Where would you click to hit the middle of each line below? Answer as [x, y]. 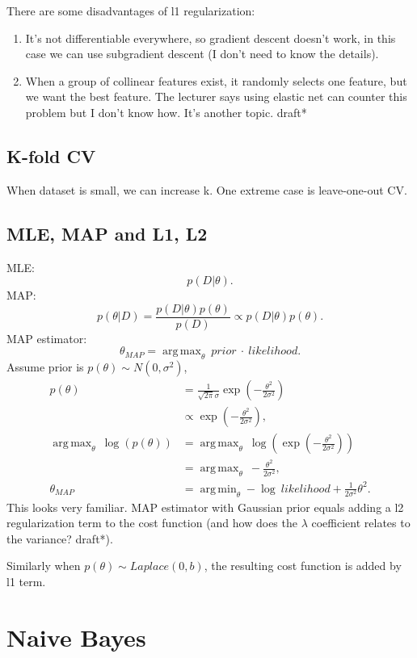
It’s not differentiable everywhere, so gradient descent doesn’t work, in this [211, 38]
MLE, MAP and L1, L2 [107, 233]
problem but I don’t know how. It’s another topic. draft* [166, 112]
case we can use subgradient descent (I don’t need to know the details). [202, 54]
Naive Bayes [76, 637]
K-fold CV [51, 155]
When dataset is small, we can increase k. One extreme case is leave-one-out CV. [207, 189]
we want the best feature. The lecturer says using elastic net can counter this [216, 96]
